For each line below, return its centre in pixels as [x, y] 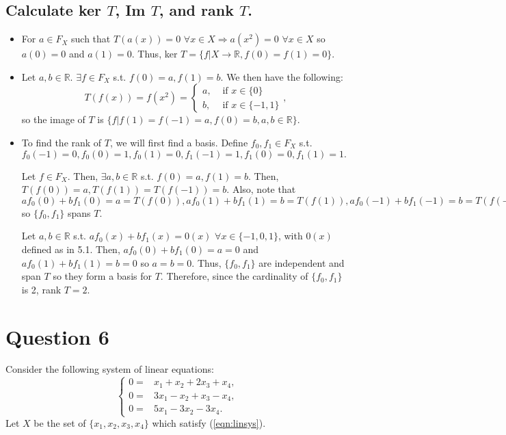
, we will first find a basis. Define [179, 142]
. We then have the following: [282, 76]
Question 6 [57, 336]
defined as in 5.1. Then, [71, 249]
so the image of [53, 119]
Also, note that [264, 189]
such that [91, 39]
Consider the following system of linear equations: [110, 369]
